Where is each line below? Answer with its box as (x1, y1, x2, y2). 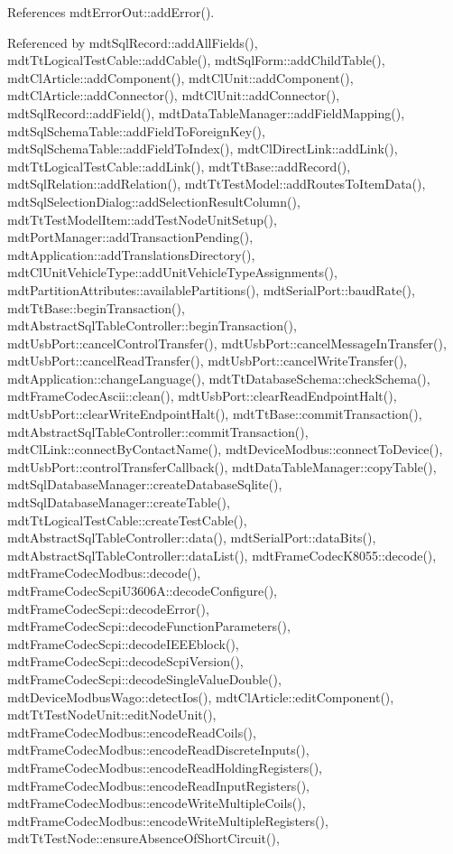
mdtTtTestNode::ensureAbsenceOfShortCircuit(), (7, 829, 280, 848)
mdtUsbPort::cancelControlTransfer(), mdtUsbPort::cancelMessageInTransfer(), (7, 333, 447, 352)
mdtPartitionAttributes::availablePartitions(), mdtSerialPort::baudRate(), (7, 280, 415, 299)
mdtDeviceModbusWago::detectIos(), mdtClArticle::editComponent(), (7, 687, 394, 706)
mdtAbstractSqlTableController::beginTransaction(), (7, 316, 297, 335)
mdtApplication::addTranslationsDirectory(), (7, 245, 255, 264)
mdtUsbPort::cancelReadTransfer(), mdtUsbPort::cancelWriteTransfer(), (7, 351, 408, 370)
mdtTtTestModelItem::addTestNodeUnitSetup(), (7, 209, 277, 228)
